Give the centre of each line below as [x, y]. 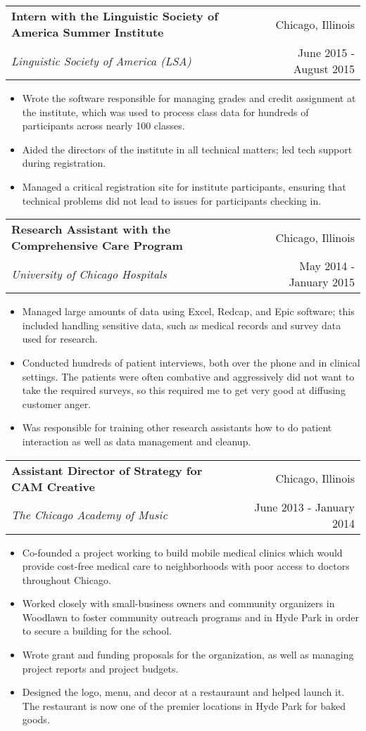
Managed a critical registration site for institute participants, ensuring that [184, 186]
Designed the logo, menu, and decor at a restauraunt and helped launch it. [183, 692]
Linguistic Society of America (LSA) [101, 61]
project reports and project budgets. [100, 668]
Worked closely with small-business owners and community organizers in [178, 603]
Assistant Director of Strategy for [107, 470]
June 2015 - [326, 52]
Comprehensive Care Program [97, 246]
